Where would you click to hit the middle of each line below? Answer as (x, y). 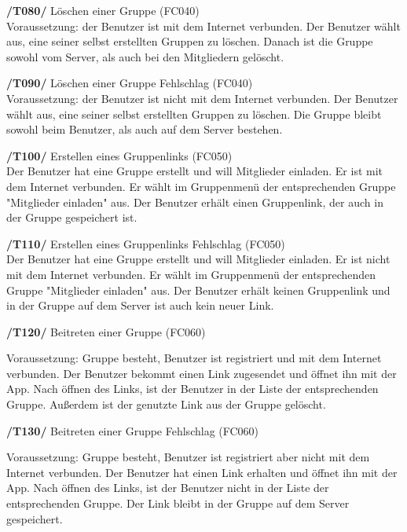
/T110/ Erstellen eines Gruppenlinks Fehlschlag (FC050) (146, 243)
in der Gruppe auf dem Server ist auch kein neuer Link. (140, 305)
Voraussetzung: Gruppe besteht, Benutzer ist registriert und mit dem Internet (194, 358)
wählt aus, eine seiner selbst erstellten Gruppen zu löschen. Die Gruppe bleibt (194, 114)
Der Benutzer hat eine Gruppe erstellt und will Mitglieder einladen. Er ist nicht (198, 259)
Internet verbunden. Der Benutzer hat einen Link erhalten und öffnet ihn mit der (202, 472)
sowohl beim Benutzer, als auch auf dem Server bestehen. (145, 129)
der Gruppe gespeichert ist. (72, 217)
